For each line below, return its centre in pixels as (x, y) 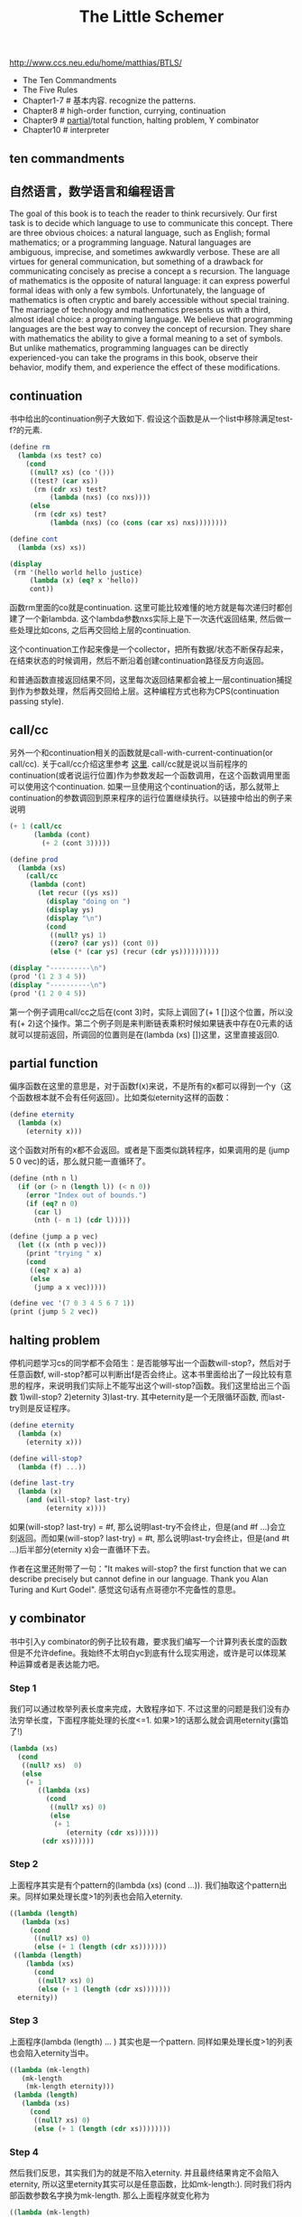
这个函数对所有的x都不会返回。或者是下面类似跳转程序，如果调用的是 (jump (150, 1150)
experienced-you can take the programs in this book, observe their (134, 358)
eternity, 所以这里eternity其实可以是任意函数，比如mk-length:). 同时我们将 (146, 2184)
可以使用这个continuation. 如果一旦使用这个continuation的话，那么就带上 (145, 787)
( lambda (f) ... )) (52, 1467)
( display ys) (70, 910)
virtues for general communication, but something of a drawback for (137, 262)
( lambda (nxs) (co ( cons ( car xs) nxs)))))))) (138, 523)
